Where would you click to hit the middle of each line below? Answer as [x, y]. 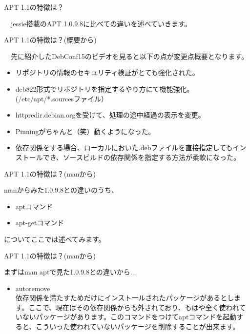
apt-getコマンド [40, 223]
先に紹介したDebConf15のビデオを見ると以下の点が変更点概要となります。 [129, 56]
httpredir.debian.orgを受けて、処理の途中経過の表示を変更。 [110, 115]
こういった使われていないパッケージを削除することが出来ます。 [138, 326]
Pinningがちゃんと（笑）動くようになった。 [85, 131]
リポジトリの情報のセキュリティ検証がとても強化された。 [107, 72]
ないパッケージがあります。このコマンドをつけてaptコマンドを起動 [129, 317]
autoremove [33, 288]
